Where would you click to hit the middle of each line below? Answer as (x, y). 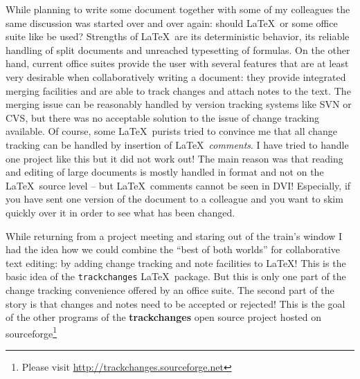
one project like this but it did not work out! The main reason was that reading (174, 158)
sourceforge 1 (31, 332)
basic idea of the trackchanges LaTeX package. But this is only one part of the (176, 276)
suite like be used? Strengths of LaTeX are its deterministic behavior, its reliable (178, 36)
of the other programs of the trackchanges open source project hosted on (164, 317)
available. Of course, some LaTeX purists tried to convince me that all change (171, 131)
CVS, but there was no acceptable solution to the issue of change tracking (163, 117)
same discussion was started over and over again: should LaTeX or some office (172, 22)
